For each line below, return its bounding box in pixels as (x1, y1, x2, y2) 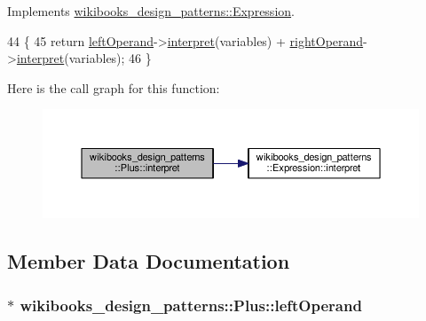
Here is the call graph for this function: (7, 78, 220, 97)
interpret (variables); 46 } (16, 49, 152, 67)
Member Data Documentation (7, 247, 290, 275)
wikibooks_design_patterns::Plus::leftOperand (20, 294, 362, 316)
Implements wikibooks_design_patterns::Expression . (7, 2, 295, 20)
